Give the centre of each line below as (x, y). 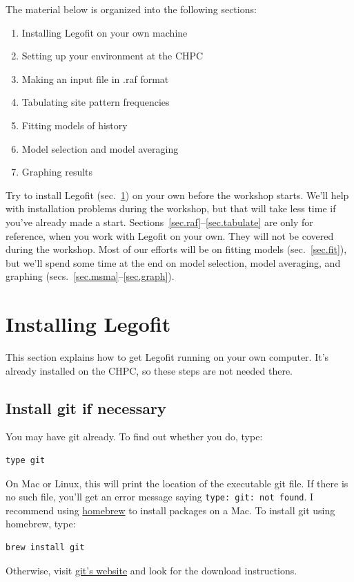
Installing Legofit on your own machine (105, 32)
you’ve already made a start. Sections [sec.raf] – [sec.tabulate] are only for (159, 222)
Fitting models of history (75, 125)
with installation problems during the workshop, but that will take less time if (171, 208)
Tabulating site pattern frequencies (96, 102)
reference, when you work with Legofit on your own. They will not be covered (170, 235)
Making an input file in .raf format (95, 78)
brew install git (45, 548)
